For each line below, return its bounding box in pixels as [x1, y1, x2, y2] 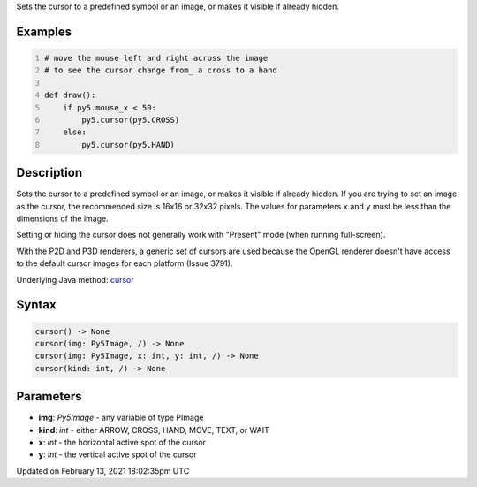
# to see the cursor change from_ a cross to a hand [44, 65, 277, 75]
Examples [16, 24, 72, 39]
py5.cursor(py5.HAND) [80, 140, 176, 149]
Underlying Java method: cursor [16, 274, 134, 285]
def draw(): [44, 90, 96, 101]
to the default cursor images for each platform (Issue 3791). [16, 258, 233, 269]
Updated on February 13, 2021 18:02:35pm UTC [16, 465, 190, 476]
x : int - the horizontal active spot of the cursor [38, 438, 207, 448]
